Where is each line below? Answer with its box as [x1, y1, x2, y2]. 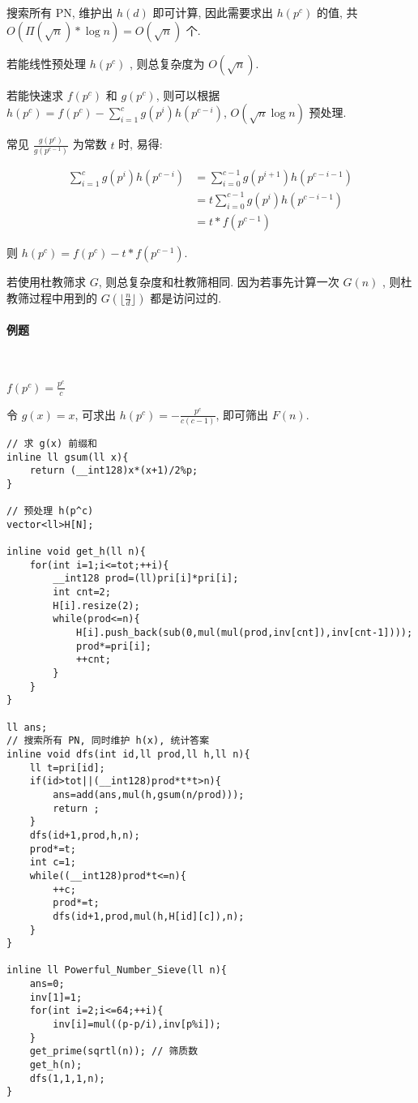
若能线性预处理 [6, 54, 86, 71]
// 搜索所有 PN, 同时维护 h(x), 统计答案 [6, 735, 210, 747]
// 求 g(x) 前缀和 [6, 437, 97, 449]
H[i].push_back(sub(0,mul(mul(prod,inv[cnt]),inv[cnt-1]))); [75, 627, 413, 639]
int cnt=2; [53, 586, 111, 599]
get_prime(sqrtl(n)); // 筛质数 [29, 1045, 198, 1058]
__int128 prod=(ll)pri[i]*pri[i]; [53, 573, 239, 585]
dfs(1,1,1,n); [29, 1072, 105, 1084]
